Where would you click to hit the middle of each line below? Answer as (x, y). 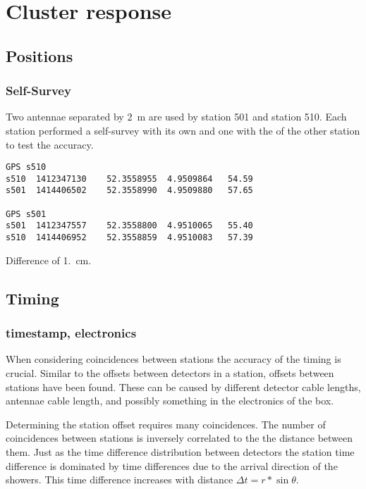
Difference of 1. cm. (49, 260)
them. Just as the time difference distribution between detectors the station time (180, 451)
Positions (39, 55)
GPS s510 (26, 167)
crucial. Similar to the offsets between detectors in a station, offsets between (170, 372)
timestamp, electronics (71, 333)
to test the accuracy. (50, 144)
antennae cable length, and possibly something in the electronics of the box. (170, 401)
